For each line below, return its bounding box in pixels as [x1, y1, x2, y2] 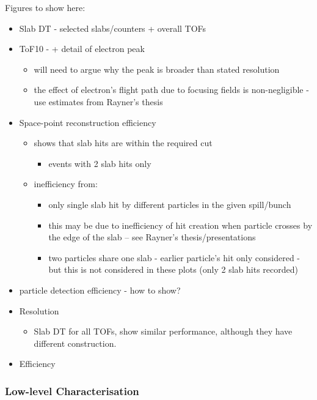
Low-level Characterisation [5, 383, 139, 398]
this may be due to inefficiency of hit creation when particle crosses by [48, 218, 313, 231]
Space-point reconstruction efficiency [19, 116, 156, 128]
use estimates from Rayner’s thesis [34, 95, 163, 108]
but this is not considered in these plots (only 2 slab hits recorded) [48, 263, 298, 276]
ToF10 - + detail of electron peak [19, 42, 145, 55]
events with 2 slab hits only [48, 157, 151, 169]
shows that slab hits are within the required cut [34, 136, 213, 149]
